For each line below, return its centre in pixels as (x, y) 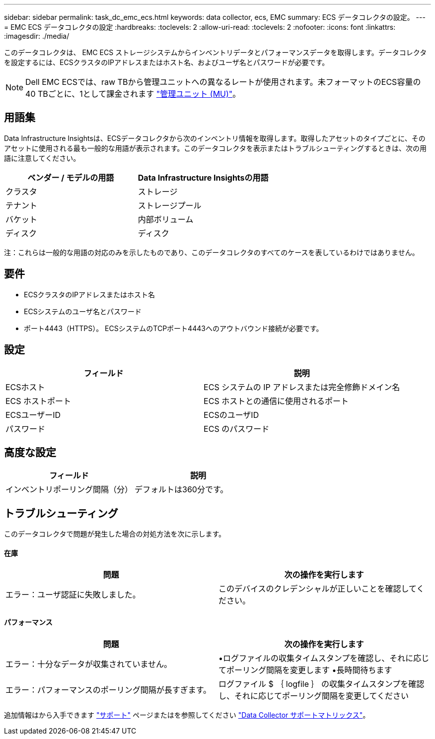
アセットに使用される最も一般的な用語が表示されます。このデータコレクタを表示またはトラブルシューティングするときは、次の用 (215, 148)
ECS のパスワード (237, 429)
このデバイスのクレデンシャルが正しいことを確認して (318, 589)
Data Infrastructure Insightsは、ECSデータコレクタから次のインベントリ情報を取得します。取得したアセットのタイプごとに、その (215, 138)
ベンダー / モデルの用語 (71, 177)
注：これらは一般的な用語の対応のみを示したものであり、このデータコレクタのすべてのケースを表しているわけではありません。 (212, 252)
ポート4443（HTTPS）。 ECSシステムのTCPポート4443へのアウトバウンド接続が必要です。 (174, 328)
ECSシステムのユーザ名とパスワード (83, 311)
